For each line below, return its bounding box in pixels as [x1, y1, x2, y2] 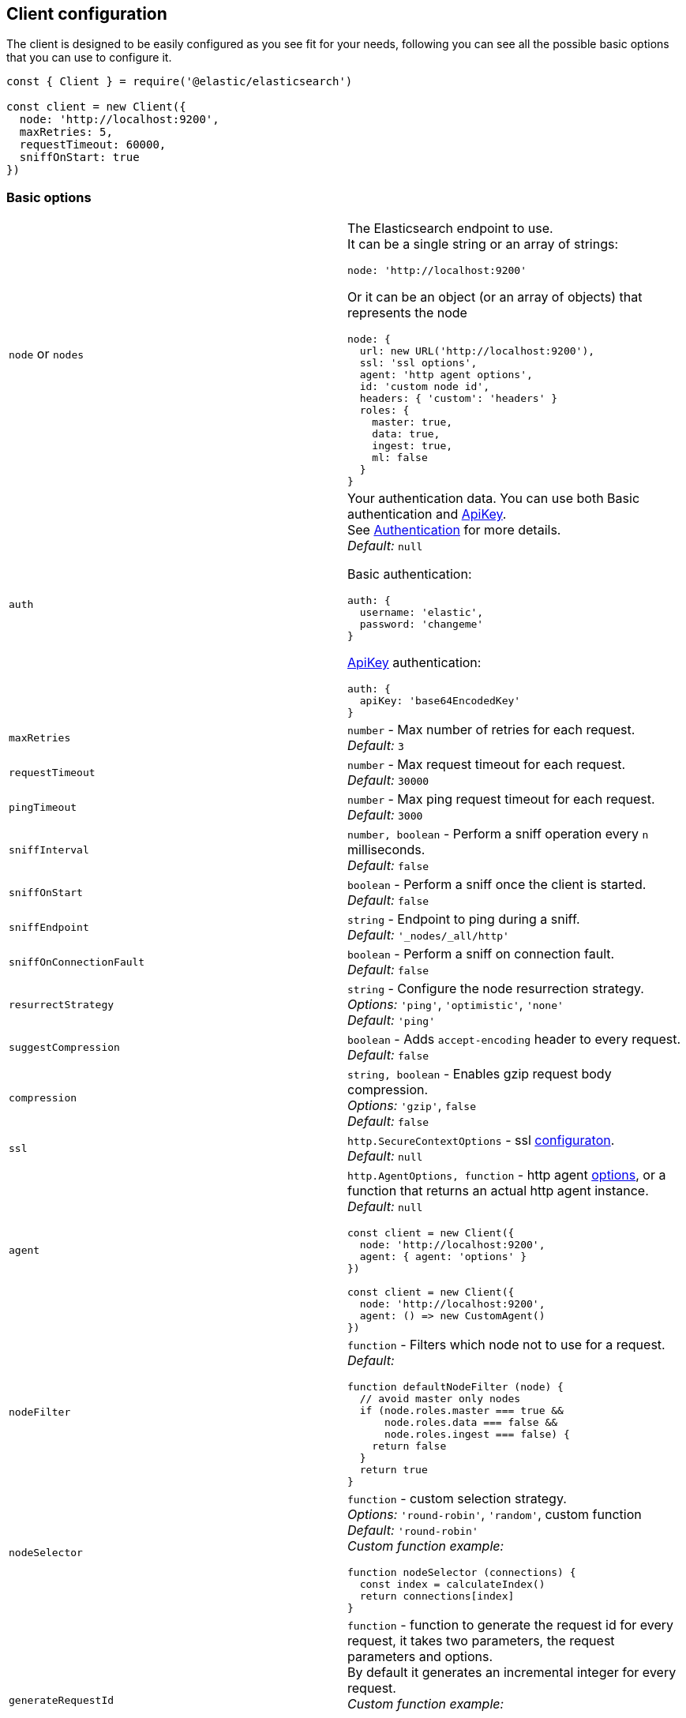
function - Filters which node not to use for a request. [347, 1337, 665, 1353]
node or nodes [9, 346, 84, 362]
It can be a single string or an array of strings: [347, 236, 619, 253]
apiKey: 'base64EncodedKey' [359, 695, 521, 707]
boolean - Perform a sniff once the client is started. [347, 876, 647, 893]
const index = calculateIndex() [359, 1578, 545, 1591]
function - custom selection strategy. [347, 1491, 567, 1507]
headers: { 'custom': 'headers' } [359, 392, 558, 405]
